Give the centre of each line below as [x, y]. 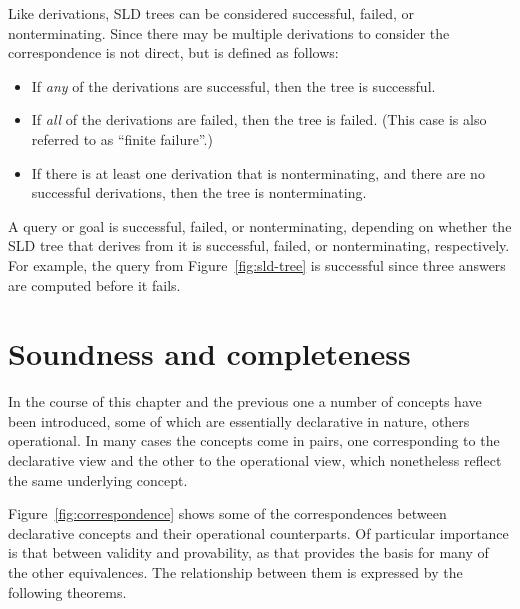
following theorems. [67, 591]
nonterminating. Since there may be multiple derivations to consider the [229, 32]
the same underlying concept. [98, 479]
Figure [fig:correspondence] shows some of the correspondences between [227, 513]
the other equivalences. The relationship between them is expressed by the [235, 572]
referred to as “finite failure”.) [122, 138]
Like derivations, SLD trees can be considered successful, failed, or [211, 13]
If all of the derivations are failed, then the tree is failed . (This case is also [259, 119]
